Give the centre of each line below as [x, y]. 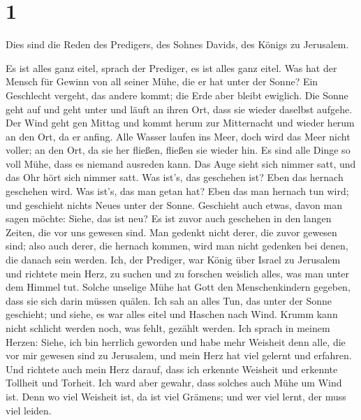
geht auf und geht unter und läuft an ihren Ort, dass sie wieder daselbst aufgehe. [179, 109]
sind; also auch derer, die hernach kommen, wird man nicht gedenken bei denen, [177, 246]
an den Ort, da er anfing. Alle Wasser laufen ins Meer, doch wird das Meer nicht [178, 136]
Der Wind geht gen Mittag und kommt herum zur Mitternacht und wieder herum [180, 123]
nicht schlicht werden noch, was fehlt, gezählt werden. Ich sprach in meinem [168, 328]
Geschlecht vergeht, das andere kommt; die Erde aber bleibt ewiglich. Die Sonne [177, 95]
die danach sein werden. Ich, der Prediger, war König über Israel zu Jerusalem [173, 260]
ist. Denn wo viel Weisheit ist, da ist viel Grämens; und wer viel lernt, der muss [176, 396]
